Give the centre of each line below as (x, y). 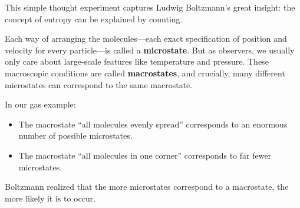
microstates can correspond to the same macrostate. (99, 84)
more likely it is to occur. (50, 198)
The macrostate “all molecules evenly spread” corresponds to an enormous (153, 124)
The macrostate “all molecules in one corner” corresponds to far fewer (145, 155)
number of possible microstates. (75, 135)
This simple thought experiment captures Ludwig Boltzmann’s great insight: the (150, 7)
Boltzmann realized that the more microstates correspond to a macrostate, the (147, 187)
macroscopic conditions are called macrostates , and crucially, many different (145, 73)
